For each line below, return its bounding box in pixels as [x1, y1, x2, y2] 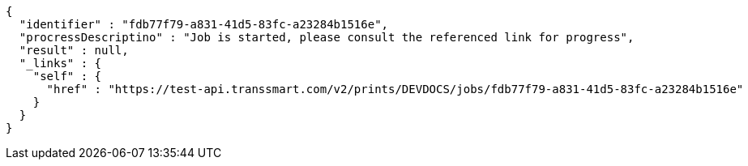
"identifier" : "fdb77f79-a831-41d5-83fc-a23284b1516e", [19, 18, 389, 31]
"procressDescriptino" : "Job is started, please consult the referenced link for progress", [19, 31, 635, 44]
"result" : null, [19, 44, 129, 57]
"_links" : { [19, 57, 102, 70]
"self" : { [32, 70, 102, 83]
